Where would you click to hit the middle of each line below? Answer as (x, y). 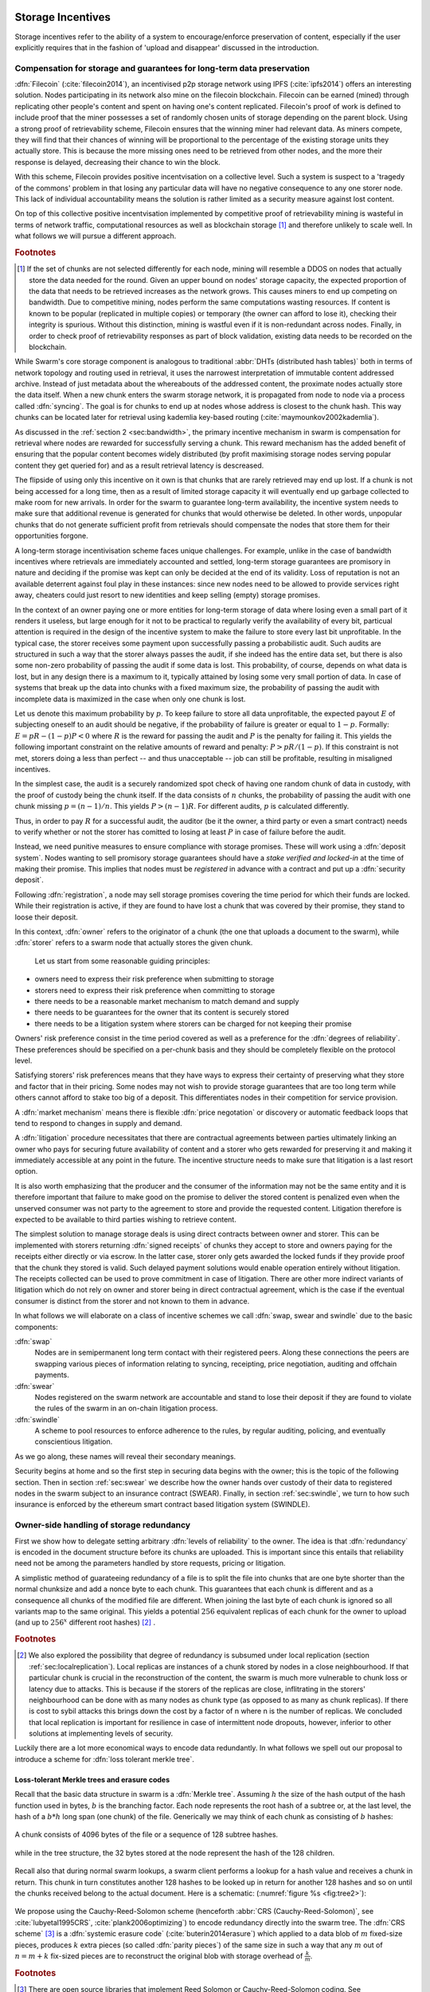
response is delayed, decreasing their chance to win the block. (117, 162)
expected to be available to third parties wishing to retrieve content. (125, 1220)
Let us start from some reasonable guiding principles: (122, 961)
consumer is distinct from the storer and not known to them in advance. (132, 1301)
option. (26, 1171)
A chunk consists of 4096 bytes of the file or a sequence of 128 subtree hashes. (147, 1835)
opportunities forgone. (52, 536)
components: (37, 1327)
